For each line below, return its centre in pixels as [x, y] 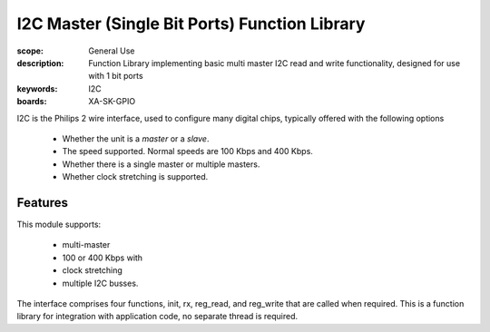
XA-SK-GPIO [112, 102]
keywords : [37, 88]
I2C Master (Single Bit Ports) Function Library [191, 24]
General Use [112, 51]
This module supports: [59, 224]
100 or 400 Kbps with [103, 258]
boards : [32, 102]
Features [42, 203]
